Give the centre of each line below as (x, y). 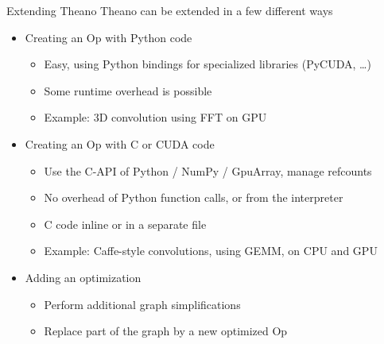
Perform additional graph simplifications (142, 304)
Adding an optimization (83, 277)
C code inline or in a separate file (125, 224)
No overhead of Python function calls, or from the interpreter (194, 197)
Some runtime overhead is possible (128, 90)
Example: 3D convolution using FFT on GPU (155, 117)
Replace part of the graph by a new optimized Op (166, 331)
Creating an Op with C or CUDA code (120, 143)
